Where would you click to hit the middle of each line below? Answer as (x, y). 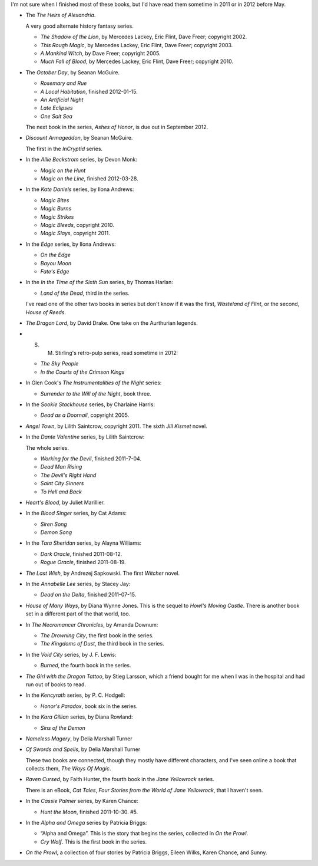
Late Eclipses (57, 108)
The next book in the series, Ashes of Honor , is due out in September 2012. (117, 127)
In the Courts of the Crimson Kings (82, 372)
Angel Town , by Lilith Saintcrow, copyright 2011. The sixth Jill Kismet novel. (116, 426)
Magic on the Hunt (63, 170)
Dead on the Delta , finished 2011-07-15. (88, 595)
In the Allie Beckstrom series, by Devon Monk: (82, 160)
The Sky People (59, 364)
